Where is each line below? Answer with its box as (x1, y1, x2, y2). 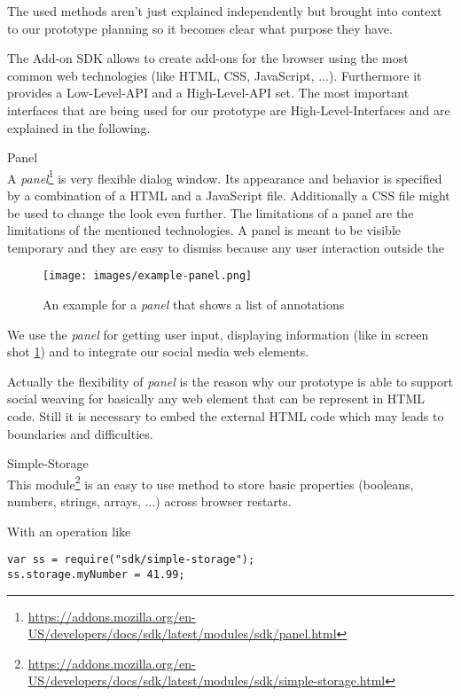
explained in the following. (7, 118, 151, 137)
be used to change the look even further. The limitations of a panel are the (7, 203, 414, 222)
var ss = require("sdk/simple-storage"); (7, 553, 255, 567)
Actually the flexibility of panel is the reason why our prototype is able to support (7, 371, 453, 390)
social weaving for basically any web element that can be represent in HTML (7, 389, 426, 408)
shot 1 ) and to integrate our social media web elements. (7, 342, 309, 361)
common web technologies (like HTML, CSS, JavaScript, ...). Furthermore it (7, 66, 422, 84)
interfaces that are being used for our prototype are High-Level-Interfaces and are (7, 100, 450, 119)
